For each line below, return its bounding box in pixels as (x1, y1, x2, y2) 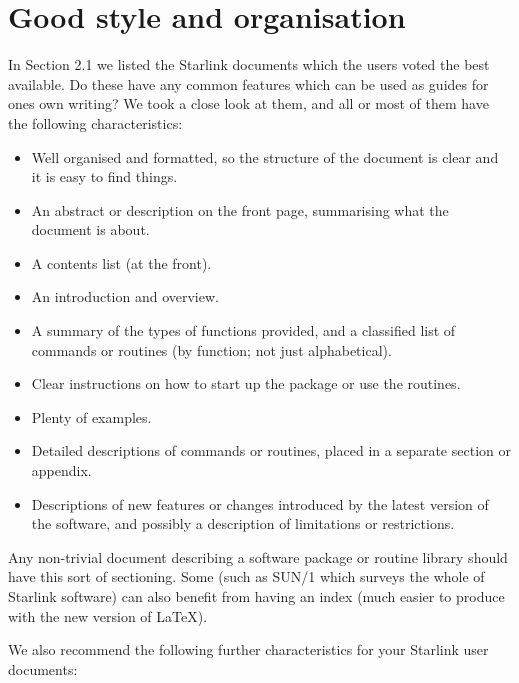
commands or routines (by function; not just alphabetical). (31, 339, 392, 360)
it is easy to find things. (31, 166, 178, 187)
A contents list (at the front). (31, 252, 212, 273)
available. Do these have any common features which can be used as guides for (8, 73, 489, 94)
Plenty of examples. (31, 406, 152, 427)
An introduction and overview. (31, 286, 219, 307)
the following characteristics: (8, 112, 183, 133)
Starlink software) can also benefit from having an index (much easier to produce (8, 586, 505, 606)
